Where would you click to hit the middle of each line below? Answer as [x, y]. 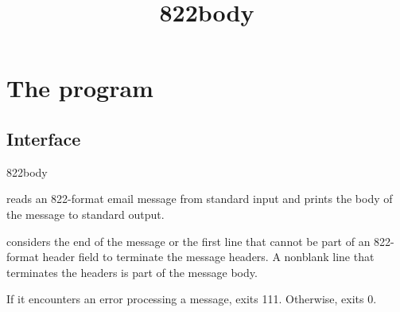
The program [80, 88]
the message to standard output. [85, 214]
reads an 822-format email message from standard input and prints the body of [200, 199]
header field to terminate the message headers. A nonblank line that [208, 257]
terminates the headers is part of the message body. [132, 272]
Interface [44, 138]
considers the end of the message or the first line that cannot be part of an [188, 241]
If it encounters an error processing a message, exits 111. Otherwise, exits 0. [192, 299]
